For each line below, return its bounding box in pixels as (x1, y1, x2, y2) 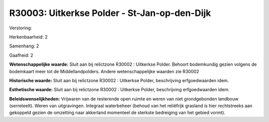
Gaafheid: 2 (9, 52, 33, 58)
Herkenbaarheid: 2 (9, 34, 48, 40)
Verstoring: (9, 25, 32, 31)
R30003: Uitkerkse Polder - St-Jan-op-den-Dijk (9, 7, 211, 18)
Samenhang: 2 (9, 43, 39, 49)
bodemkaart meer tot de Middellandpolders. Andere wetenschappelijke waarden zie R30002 (9, 68, 199, 74)
